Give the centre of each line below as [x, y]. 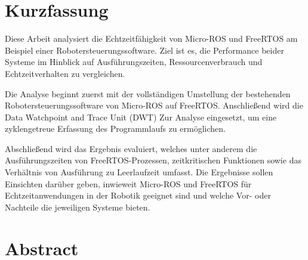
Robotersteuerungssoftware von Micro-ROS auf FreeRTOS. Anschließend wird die [154, 105]
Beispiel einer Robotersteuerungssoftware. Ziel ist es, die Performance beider [144, 50]
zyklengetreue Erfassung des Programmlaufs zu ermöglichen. [115, 129]
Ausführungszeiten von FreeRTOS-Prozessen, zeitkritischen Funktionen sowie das [153, 160]
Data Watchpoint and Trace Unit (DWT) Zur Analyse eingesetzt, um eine [141, 117]
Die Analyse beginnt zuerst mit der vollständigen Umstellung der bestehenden [148, 93]
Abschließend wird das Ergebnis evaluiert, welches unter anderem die [131, 148]
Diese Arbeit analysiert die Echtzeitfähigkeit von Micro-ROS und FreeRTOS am [151, 38]
